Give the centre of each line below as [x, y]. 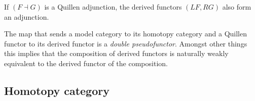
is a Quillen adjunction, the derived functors [113, 7]
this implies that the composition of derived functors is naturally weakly [116, 53]
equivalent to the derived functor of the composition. [86, 63]
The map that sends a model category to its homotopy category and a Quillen [126, 34]
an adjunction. [27, 16]
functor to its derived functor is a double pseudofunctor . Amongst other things [126, 43]
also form [237, 7]
